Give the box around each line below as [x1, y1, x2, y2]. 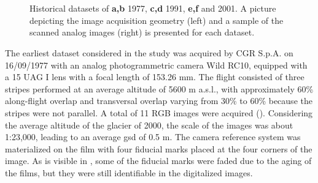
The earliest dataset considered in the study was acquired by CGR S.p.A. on [5, 46, 293, 59]
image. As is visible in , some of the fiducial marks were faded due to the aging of [5, 154, 312, 167]
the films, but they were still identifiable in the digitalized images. [5, 166, 253, 179]
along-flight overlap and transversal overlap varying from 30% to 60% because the [5, 94, 312, 107]
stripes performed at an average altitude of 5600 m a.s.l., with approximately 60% [5, 82, 314, 95]
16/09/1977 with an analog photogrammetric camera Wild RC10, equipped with [5, 58, 308, 71]
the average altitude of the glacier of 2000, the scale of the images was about [5, 118, 293, 131]
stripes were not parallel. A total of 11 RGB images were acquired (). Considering [5, 106, 313, 119]
